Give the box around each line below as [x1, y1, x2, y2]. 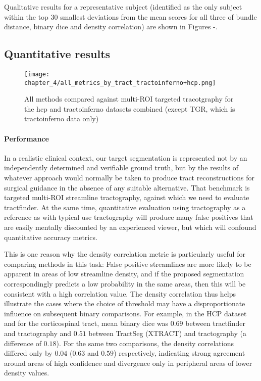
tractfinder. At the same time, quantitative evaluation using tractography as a [4, 202, 246, 212]
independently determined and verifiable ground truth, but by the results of [4, 162, 238, 173]
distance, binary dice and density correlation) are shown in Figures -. [4, 21, 218, 32]
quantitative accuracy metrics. [4, 231, 97, 242]
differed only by [4, 348, 53, 358]
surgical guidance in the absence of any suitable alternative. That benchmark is [4, 182, 250, 193]
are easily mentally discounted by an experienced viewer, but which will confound [4, 222, 256, 232]
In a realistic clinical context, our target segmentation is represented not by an [4, 152, 247, 163]
